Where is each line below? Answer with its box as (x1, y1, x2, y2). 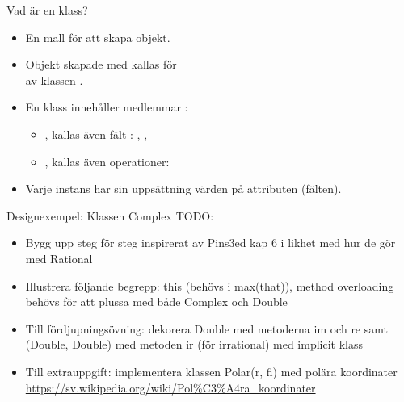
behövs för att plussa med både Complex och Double (25, 293, 288, 310)
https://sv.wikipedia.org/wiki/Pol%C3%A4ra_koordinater (25, 379, 316, 396)
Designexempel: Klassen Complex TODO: (6, 207, 214, 224)
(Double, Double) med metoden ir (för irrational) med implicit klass (25, 336, 364, 353)
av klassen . (25, 71, 83, 88)
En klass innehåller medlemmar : (25, 98, 188, 115)
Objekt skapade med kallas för (25, 56, 177, 73)
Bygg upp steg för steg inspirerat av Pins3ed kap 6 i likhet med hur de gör (25, 234, 396, 251)
